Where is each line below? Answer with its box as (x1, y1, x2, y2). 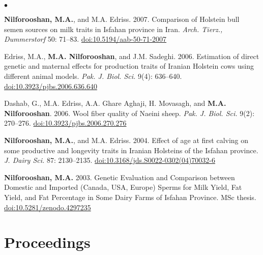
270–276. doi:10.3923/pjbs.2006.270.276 (4, 118, 127, 128)
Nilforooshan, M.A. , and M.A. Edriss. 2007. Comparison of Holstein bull (4, 14, 240, 24)
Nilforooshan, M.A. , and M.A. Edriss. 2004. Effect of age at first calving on (4, 134, 249, 145)
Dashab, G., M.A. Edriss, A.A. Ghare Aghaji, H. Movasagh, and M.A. (4, 98, 226, 108)
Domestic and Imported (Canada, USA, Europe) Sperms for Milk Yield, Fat (4, 182, 242, 192)
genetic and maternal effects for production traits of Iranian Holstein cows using (4, 61, 254, 71)
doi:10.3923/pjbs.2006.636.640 (4, 80, 97, 91)
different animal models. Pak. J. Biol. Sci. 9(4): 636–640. (4, 70, 182, 81)
